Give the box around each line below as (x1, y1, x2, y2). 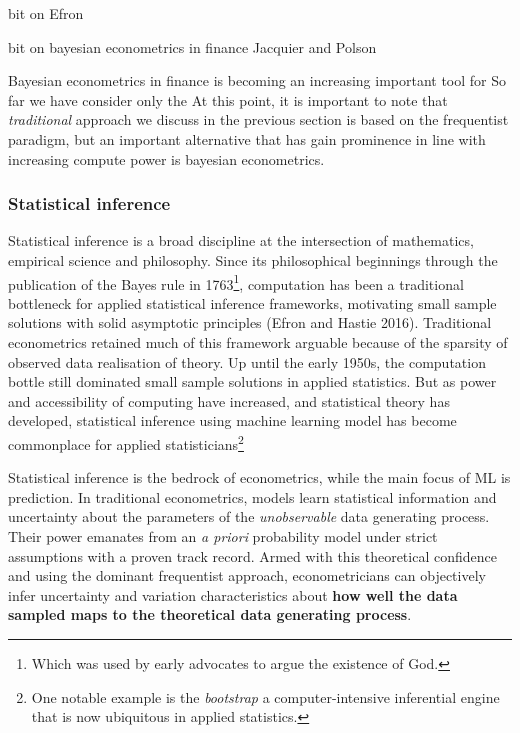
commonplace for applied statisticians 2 (8, 430, 244, 454)
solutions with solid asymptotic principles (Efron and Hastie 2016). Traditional (8, 312, 492, 333)
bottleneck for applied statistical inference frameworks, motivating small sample (8, 292, 497, 313)
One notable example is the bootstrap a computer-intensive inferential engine (31, 686, 500, 707)
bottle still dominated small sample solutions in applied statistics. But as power (8, 371, 497, 392)
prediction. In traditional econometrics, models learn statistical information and (8, 486, 497, 507)
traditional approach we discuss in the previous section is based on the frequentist (8, 109, 509, 130)
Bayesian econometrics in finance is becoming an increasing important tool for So (8, 70, 507, 91)
